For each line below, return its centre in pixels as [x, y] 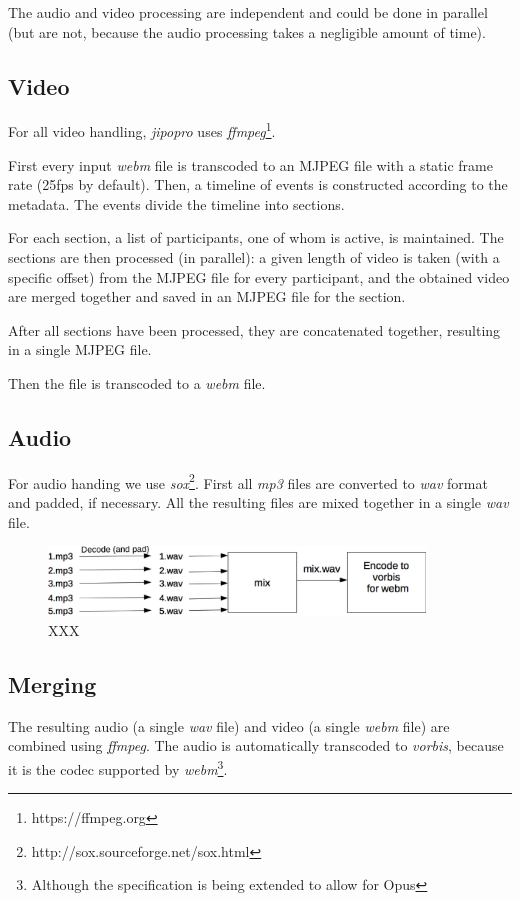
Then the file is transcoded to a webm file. [137, 382]
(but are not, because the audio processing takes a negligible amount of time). [247, 31]
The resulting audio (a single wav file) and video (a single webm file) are [229, 725]
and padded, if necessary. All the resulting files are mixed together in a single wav [258, 502]
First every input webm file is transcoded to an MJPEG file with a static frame [250, 164]
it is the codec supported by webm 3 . [118, 767]
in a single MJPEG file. [80, 349]
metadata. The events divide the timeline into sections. [176, 203]
